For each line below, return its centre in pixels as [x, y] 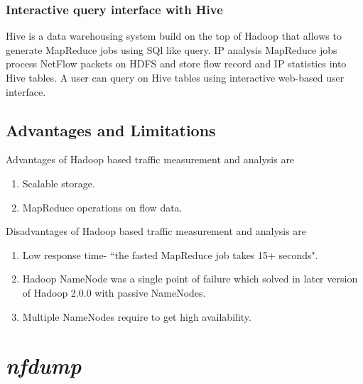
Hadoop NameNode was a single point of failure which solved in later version [190, 279]
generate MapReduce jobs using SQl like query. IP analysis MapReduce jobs [172, 49]
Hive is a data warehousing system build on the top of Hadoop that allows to [174, 36]
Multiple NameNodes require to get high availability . [137, 316]
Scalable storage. [59, 183]
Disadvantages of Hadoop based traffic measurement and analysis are [156, 231]
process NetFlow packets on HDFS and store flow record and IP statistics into [176, 64]
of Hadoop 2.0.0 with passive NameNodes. [114, 292]
